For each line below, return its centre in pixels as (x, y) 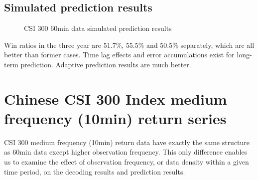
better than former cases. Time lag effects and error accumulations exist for (119, 55)
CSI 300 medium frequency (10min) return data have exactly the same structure (127, 142)
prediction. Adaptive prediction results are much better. (106, 64)
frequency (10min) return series (115, 118)
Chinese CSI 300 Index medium (116, 98)
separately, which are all (217, 45)
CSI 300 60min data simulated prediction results (98, 28)
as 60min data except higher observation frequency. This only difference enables (126, 152)
